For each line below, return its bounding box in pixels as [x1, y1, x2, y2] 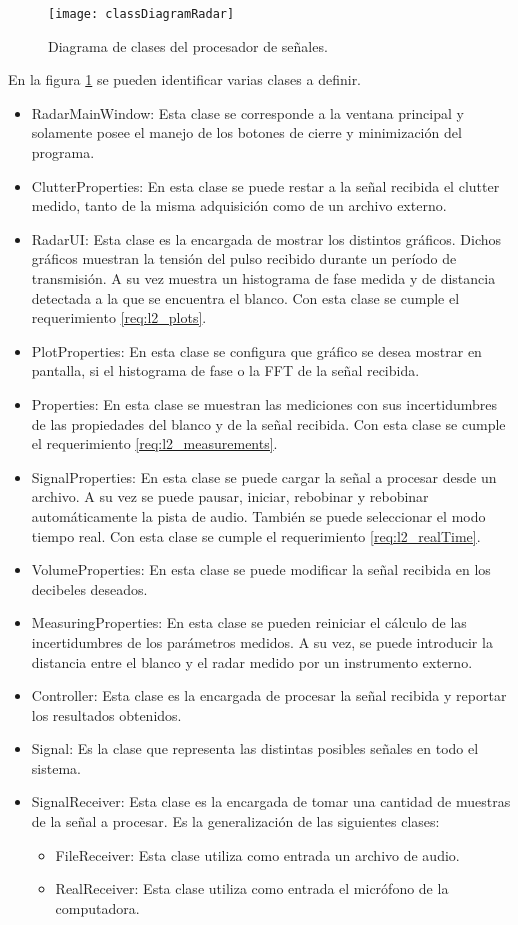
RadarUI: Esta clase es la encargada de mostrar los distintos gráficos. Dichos [31, 228, 502, 249]
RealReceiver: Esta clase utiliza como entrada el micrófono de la [55, 878, 449, 899]
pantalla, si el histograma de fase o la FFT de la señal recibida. [31, 360, 420, 381]
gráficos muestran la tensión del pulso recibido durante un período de [31, 248, 457, 269]
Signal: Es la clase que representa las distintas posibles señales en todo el [31, 738, 479, 759]
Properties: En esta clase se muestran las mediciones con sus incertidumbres [31, 393, 498, 414]
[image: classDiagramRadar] [48, 7, 235, 21]
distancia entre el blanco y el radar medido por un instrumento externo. [31, 651, 473, 672]
